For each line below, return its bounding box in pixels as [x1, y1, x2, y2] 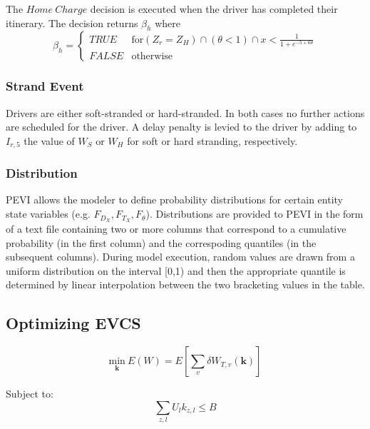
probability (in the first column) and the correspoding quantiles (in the [6, 235, 317, 250]
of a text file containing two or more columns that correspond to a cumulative [6, 221, 346, 236]
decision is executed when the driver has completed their [90, 1, 338, 16]
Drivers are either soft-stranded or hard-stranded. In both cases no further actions [6, 105, 365, 120]
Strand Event [6, 77, 84, 95]
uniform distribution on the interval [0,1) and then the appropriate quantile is [6, 263, 346, 278]
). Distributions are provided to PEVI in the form [145, 206, 364, 221]
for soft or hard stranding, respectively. [127, 133, 298, 148]
